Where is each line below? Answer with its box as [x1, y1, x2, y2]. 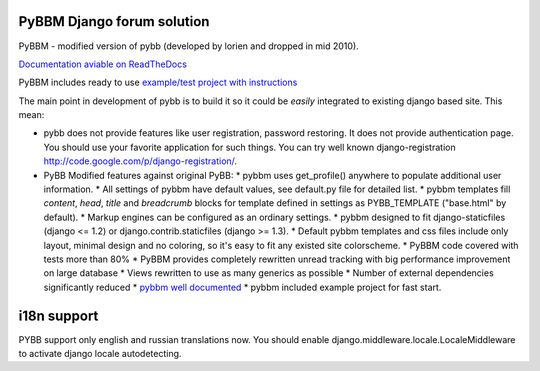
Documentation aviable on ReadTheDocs [18, 58, 187, 70]
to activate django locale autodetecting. [18, 348, 182, 360]
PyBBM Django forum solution [18, 13, 210, 30]
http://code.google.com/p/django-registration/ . [43, 155, 238, 167]
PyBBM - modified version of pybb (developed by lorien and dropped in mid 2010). [18, 40, 359, 52]
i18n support [18, 307, 99, 324]
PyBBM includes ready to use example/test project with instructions [18, 76, 298, 89]
